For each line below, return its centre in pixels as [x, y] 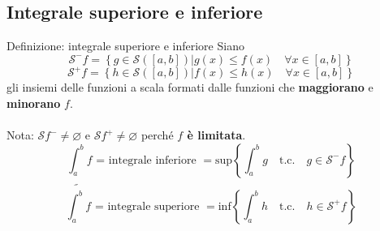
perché [157, 135]
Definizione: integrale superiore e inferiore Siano [125, 46]
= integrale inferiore [146, 160]
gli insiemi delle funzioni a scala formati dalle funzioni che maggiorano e [190, 87]
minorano [34, 103]
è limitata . [216, 135]
